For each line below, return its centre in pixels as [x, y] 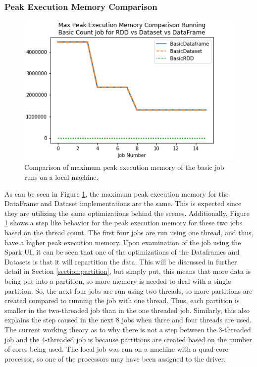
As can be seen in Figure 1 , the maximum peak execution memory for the [117, 193]
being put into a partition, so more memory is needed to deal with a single [118, 281]
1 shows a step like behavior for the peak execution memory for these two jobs [123, 223]
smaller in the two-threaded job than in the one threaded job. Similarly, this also [127, 310]
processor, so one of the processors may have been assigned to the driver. [115, 358]
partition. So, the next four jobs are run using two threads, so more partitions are [128, 290]
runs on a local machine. [61, 177]
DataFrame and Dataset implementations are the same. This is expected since [123, 203]
